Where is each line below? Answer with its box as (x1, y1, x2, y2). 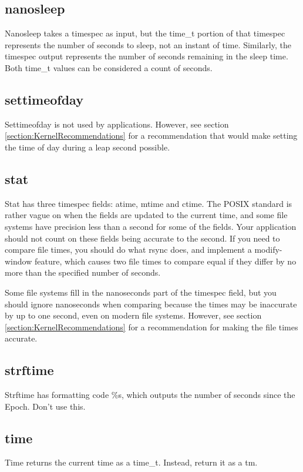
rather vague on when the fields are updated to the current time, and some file (5, 209, 288, 221)
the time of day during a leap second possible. (5, 140, 170, 153)
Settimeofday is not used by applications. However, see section (5, 118, 229, 130)
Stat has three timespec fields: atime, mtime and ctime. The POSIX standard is (5, 197, 292, 209)
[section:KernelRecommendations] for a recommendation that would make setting (5, 129, 298, 142)
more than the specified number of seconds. (5, 266, 161, 279)
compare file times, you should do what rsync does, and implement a (5, 243, 252, 256)
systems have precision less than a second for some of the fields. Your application (5, 220, 297, 232)
